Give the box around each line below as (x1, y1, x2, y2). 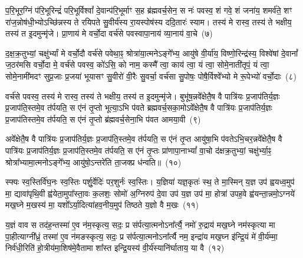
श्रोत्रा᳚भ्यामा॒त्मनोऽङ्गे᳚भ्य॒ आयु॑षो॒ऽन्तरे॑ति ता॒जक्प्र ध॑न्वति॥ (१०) (5, 156, 182, 168)
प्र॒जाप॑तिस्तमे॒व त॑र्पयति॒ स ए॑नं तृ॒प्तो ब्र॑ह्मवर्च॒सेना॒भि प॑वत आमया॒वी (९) (5, 113, 201, 125)
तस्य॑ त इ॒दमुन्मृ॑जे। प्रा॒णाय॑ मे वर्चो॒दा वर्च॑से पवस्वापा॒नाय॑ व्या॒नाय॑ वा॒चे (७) (5, 27, 213, 39)
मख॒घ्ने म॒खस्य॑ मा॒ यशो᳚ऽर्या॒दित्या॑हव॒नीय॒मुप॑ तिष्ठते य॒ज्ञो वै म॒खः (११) (5, 199, 199, 211)
